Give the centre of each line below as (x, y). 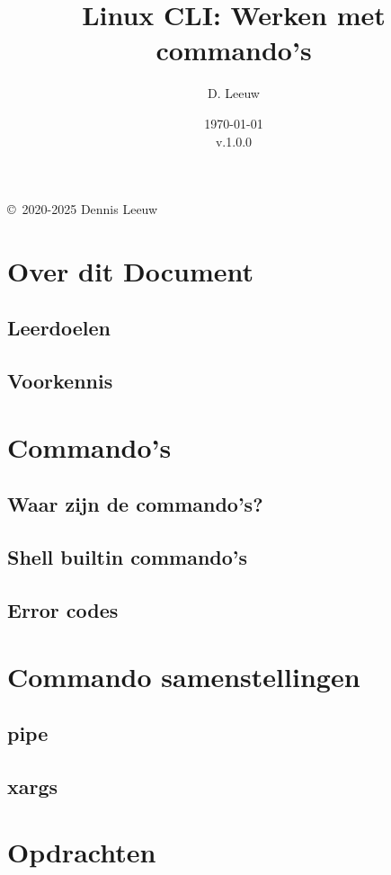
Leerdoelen (59, 328)
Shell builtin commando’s (128, 557)
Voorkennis (60, 381)
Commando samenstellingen (184, 676)
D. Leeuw (234, 93)
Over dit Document (131, 270)
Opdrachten (82, 852)
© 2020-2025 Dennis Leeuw (83, 209)
